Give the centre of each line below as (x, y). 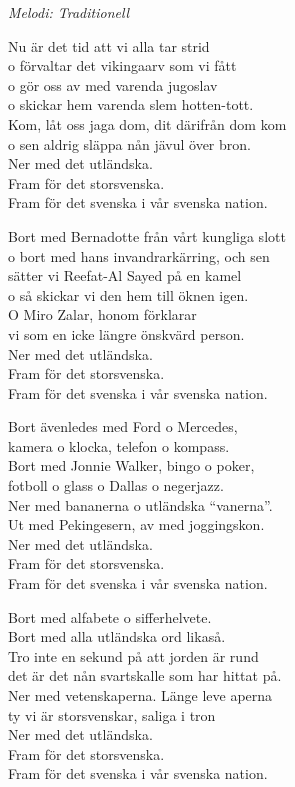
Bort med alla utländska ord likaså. (117, 636)
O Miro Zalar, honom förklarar (102, 314)
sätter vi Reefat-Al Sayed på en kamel (125, 275)
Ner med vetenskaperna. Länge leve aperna (140, 695)
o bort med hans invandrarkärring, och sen (139, 255)
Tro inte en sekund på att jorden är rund (133, 655)
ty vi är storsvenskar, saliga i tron (112, 714)
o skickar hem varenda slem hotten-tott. (131, 104)
